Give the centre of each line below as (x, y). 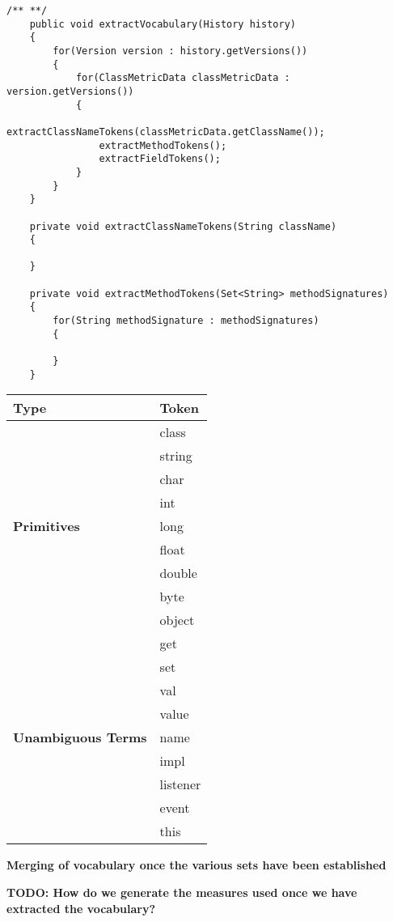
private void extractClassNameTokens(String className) (183, 226)
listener (180, 784)
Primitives (46, 526)
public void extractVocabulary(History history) (163, 24)
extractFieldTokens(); (160, 159)
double (178, 573)
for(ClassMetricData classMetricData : (183, 78)
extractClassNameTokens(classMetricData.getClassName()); (166, 132)
